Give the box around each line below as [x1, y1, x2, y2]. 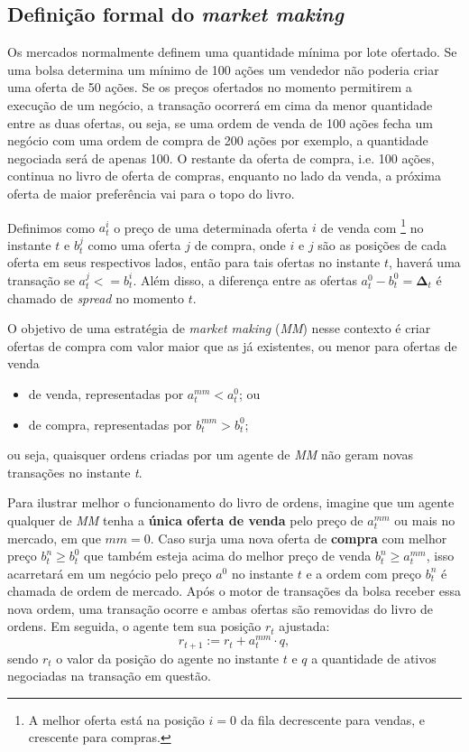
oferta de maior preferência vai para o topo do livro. [7, 183, 295, 202]
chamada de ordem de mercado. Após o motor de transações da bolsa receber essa [7, 581, 462, 600]
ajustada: [279, 617, 330, 636]
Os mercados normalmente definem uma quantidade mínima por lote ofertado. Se [7, 42, 457, 61]
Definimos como [7, 218, 96, 237]
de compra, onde [194, 235, 286, 254]
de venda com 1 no [320, 215, 424, 237]
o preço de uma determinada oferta [114, 218, 308, 237]
